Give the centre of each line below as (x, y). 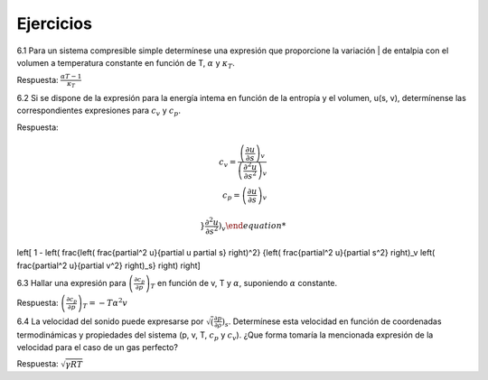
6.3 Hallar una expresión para (71, 283)
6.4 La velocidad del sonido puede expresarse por (110, 321)
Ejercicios (54, 23)
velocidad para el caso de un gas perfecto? (97, 347)
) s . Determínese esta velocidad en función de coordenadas (332, 322)
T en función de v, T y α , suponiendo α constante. (244, 284)
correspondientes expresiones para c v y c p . (99, 111)
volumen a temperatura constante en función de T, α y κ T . (126, 64)
